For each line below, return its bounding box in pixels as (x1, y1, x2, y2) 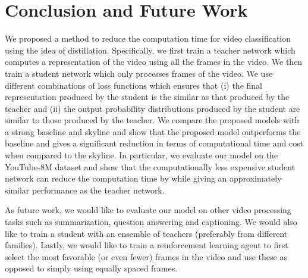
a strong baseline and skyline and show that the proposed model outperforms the (5, 125, 301, 138)
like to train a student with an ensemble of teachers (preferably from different (5, 227, 288, 239)
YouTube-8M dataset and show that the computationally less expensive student (5, 160, 296, 173)
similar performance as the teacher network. (5, 183, 165, 196)
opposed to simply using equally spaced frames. (5, 262, 178, 274)
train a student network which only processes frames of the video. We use (5, 67, 273, 79)
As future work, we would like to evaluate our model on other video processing (5, 204, 291, 216)
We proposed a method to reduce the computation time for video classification (5, 32, 291, 45)
